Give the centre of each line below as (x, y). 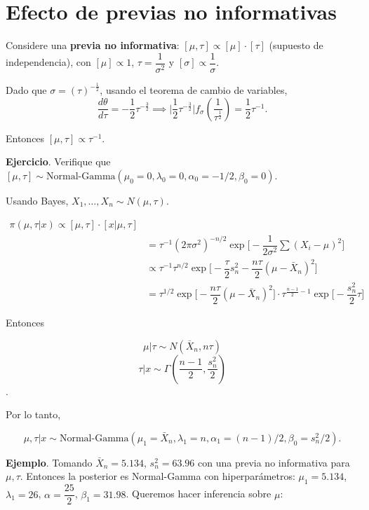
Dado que (26, 90)
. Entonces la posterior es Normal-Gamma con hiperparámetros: (157, 476)
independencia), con (48, 62)
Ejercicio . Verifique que (58, 161)
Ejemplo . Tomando (49, 462)
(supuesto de (296, 45)
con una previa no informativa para (274, 462)
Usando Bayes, (37, 200)
